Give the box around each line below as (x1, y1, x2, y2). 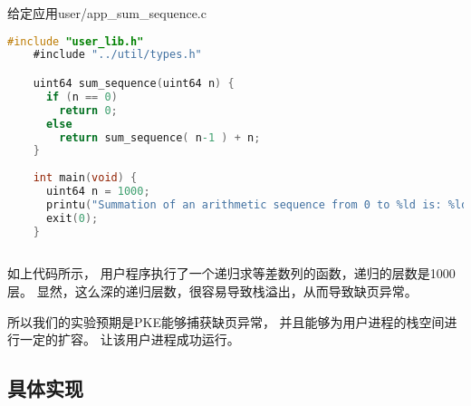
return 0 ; (59, 103, 118, 117)
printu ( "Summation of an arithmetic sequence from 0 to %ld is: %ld (45, 198, 468, 211)
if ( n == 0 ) (45, 90, 118, 103)
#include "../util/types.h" (33, 48, 202, 62)
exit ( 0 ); (45, 211, 99, 225)
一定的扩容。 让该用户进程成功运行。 (19, 330, 240, 349)
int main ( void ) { (33, 171, 138, 185)
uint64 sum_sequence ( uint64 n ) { (33, 77, 235, 90)
